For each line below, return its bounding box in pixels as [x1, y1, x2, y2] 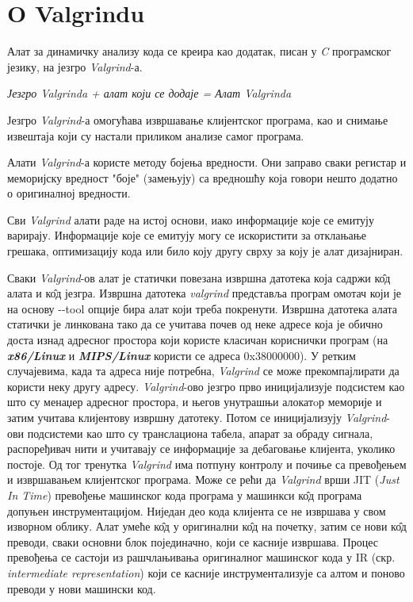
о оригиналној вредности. [7, 185, 131, 201]
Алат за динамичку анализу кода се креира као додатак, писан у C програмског [7, 43, 392, 59]
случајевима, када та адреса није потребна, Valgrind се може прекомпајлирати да [7, 362, 400, 379]
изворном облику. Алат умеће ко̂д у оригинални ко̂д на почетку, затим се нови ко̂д [7, 518, 407, 535]
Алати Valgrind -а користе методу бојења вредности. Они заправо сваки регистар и [7, 154, 407, 171]
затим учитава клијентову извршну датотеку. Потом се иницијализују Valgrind [7, 409, 387, 425]
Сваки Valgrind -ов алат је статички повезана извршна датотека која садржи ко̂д [7, 269, 391, 286]
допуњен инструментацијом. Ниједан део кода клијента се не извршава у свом [7, 502, 386, 519]
